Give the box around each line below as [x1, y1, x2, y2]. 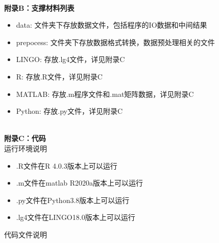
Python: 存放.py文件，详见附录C [16, 106, 123, 116]
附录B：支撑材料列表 [4, 2, 75, 13]
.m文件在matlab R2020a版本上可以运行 [16, 177, 143, 188]
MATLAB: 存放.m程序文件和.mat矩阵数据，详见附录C [16, 88, 194, 99]
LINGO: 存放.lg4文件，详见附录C [16, 54, 125, 65]
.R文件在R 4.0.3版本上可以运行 [16, 160, 117, 171]
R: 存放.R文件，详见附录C [16, 71, 103, 82]
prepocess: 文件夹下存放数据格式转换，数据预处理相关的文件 [16, 36, 215, 47]
